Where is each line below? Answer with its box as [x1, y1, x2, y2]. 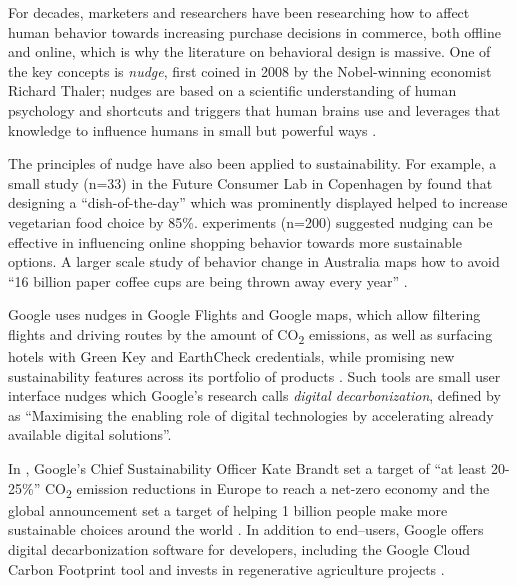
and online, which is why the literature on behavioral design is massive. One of [8, 41, 491, 62]
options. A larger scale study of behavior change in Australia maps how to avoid [8, 251, 500, 272]
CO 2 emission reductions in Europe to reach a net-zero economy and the [44, 477, 490, 501]
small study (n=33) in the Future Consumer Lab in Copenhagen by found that [8, 172, 493, 193]
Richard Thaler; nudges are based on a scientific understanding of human [8, 80, 457, 101]
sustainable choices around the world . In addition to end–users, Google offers [8, 519, 484, 540]
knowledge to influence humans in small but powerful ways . [8, 119, 377, 140]
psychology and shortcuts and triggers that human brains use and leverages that [8, 99, 501, 120]
